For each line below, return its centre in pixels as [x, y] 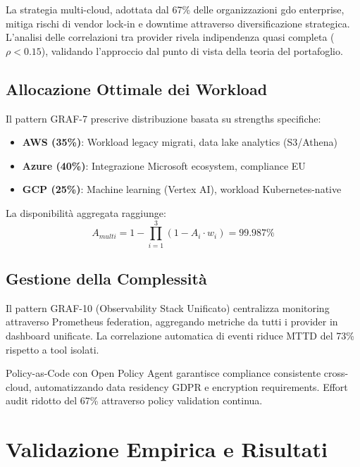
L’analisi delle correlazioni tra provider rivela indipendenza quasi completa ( [170, 37]
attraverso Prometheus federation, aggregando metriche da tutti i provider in [172, 322]
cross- [336, 373]
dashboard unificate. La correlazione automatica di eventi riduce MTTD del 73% [180, 336]
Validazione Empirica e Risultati [167, 449]
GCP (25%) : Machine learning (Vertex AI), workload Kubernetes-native [182, 189]
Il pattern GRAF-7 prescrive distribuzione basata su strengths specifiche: [163, 118]
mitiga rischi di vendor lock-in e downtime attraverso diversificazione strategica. [178, 23]
